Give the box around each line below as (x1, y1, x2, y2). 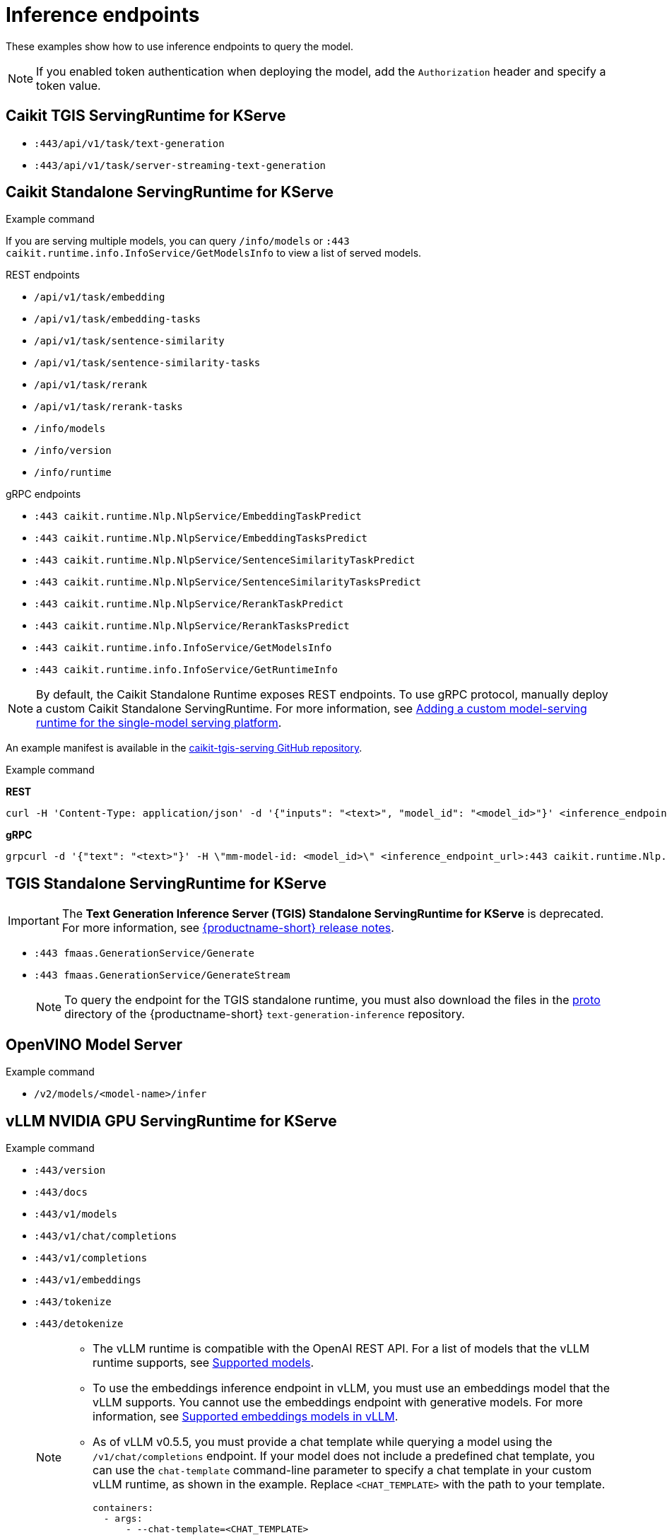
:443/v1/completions (34, 1252, 148, 1264)
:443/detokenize (34, 1317, 124, 1329)
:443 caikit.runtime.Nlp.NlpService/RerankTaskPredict (34, 598, 344, 610)
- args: (103, 1512, 143, 1524)
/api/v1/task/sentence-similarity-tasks (34, 357, 261, 369)
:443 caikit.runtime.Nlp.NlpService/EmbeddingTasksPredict (34, 532, 368, 544)
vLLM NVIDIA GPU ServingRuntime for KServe (6, 1112, 337, 1130)
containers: (93, 1502, 154, 1513)
